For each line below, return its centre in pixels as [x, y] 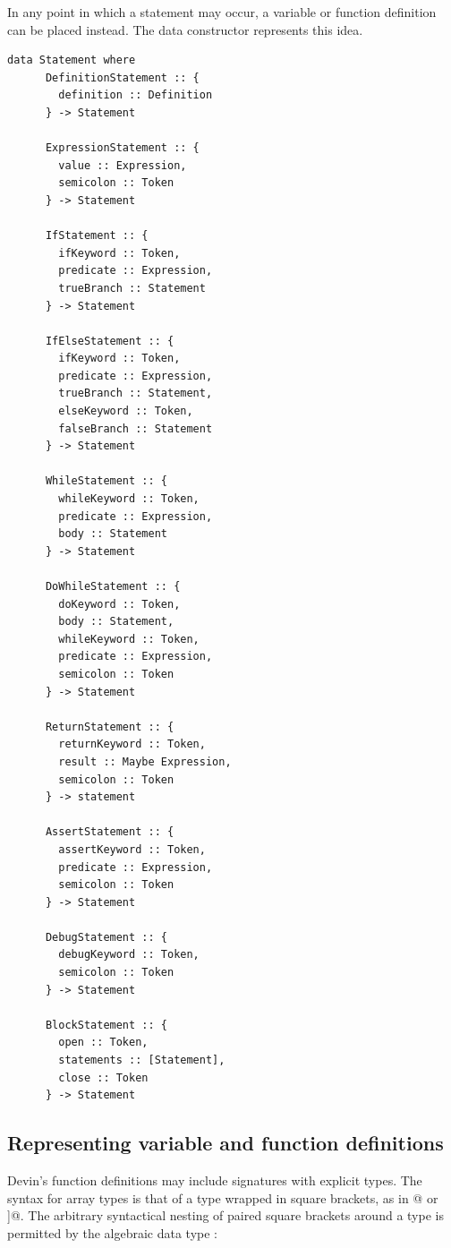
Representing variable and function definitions [225, 1143]
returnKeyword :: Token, [132, 744]
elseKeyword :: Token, [126, 411]
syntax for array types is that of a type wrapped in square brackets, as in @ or [223, 1197]
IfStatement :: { [97, 236]
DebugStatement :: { [106, 937]
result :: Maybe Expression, [145, 761]
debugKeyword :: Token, [129, 955]
